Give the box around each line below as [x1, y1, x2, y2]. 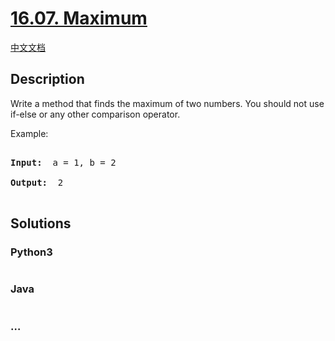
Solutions [10, 215, 72, 232]
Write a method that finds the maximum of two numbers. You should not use [10, 97, 325, 109]
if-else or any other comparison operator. [10, 108, 181, 120]
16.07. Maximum [10, 7, 148, 30]
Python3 [10, 245, 53, 259]
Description [10, 71, 85, 88]
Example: [10, 127, 49, 139]
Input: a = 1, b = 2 [10, 157, 117, 168]
